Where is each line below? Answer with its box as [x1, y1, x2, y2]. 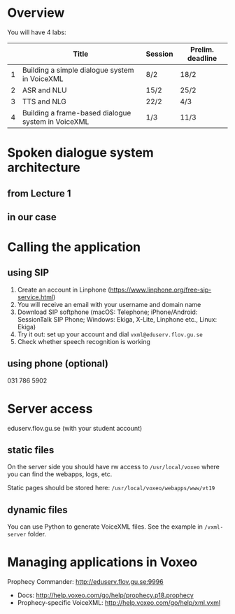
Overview [7, 5, 65, 21]
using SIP [7, 267, 50, 279]
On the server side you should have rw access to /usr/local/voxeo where [7, 463, 220, 471]
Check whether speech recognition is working [17, 337, 150, 345]
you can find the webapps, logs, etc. [7, 470, 113, 478]
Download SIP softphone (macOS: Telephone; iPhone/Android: [17, 308, 198, 316]
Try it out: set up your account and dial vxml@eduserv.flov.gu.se [17, 330, 203, 338]
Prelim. [190, 44, 215, 54]
